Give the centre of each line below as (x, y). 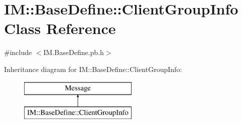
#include (18, 52)
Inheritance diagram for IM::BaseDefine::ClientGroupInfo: (93, 69)
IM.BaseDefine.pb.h (74, 52)
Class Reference (60, 28)
